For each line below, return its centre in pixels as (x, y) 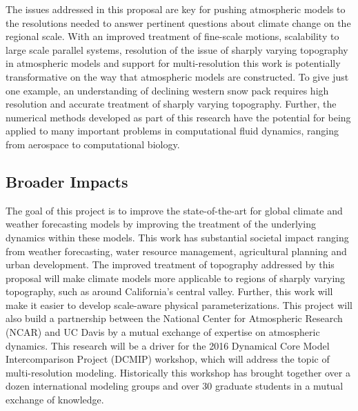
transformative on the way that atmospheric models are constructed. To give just (177, 76)
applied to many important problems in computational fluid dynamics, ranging (172, 131)
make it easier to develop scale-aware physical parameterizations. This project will (179, 304)
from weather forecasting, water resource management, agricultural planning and (176, 251)
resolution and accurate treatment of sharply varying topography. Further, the (171, 104)
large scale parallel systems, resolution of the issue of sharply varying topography (177, 49)
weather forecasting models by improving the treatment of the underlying (161, 224)
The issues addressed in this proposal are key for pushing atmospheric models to (176, 9)
